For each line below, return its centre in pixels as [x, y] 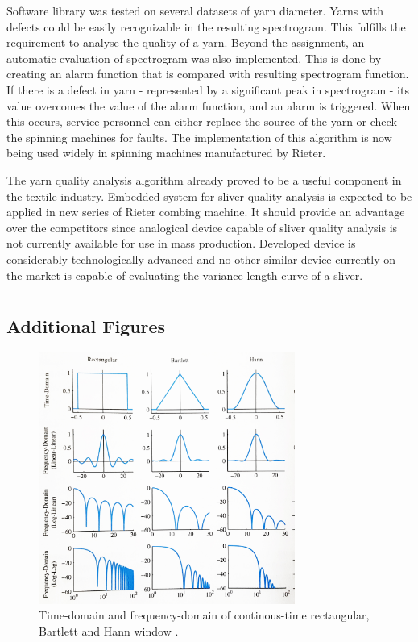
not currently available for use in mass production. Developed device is [181, 243]
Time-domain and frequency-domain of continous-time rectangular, [204, 615]
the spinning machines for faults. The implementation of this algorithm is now [199, 137]
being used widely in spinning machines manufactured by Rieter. [166, 153]
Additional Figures [86, 326]
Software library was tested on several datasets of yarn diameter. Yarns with [195, 10]
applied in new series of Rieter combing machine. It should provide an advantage [206, 212]
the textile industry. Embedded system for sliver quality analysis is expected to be [209, 196]
